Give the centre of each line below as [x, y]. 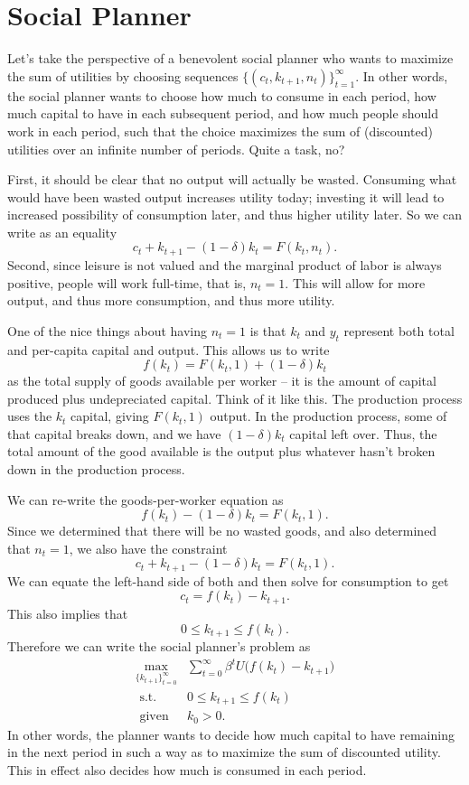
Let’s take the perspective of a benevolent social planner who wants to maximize [230, 58]
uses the [30, 416]
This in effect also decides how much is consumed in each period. [187, 770]
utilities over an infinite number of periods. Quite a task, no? [176, 149]
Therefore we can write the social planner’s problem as [159, 645]
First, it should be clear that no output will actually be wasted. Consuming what [232, 179]
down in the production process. [96, 469]
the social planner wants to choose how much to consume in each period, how [222, 95]
